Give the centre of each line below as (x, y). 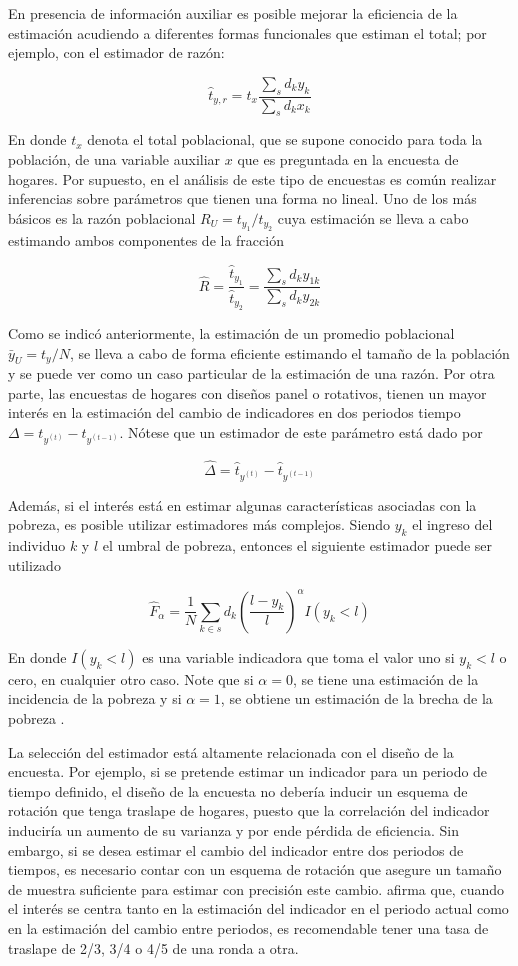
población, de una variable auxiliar (114, 159)
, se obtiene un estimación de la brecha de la (356, 698)
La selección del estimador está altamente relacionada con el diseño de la (231, 751)
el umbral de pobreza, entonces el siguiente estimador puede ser (297, 545)
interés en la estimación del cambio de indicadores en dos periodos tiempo (234, 412)
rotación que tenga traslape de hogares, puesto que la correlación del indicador (249, 810)
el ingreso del (452, 524)
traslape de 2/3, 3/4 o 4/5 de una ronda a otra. (153, 947)
